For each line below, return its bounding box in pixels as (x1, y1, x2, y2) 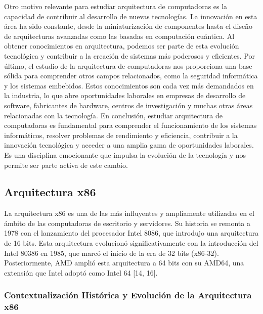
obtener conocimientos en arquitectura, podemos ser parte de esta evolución (4, 40, 239, 51)
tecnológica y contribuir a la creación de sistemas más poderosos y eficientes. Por (4, 50, 255, 61)
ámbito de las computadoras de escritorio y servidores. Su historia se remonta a (4, 217, 250, 228)
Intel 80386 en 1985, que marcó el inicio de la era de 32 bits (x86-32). (4, 247, 219, 258)
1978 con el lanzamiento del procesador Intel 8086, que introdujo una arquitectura (4, 228, 259, 238)
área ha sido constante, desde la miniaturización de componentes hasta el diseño (4, 21, 252, 31)
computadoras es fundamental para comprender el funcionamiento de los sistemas (4, 120, 257, 130)
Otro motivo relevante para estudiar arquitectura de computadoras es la (4, 1, 228, 11)
